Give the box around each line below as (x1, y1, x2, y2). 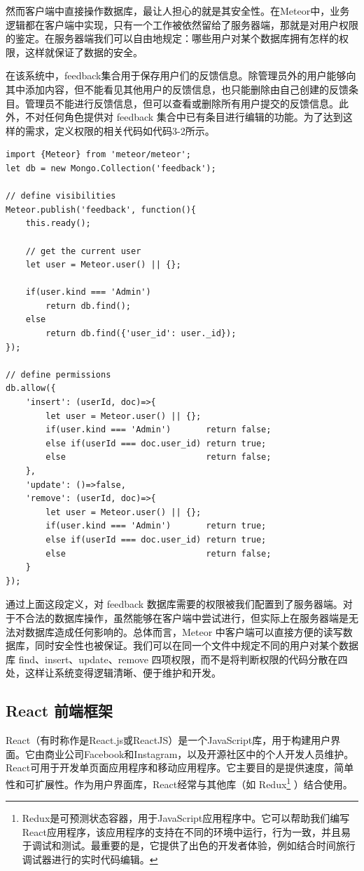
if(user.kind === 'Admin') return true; (45, 521, 267, 531)
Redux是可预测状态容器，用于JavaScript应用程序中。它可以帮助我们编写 (22, 811, 350, 825)
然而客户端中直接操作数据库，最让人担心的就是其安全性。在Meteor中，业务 (6, 4, 350, 18)
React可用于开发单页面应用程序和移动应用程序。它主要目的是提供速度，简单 (6, 760, 354, 775)
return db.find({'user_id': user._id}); (45, 328, 237, 339)
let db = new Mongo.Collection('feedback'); (6, 163, 216, 173)
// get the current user (25, 246, 141, 256)
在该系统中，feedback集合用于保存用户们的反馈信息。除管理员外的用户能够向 (6, 68, 356, 83)
